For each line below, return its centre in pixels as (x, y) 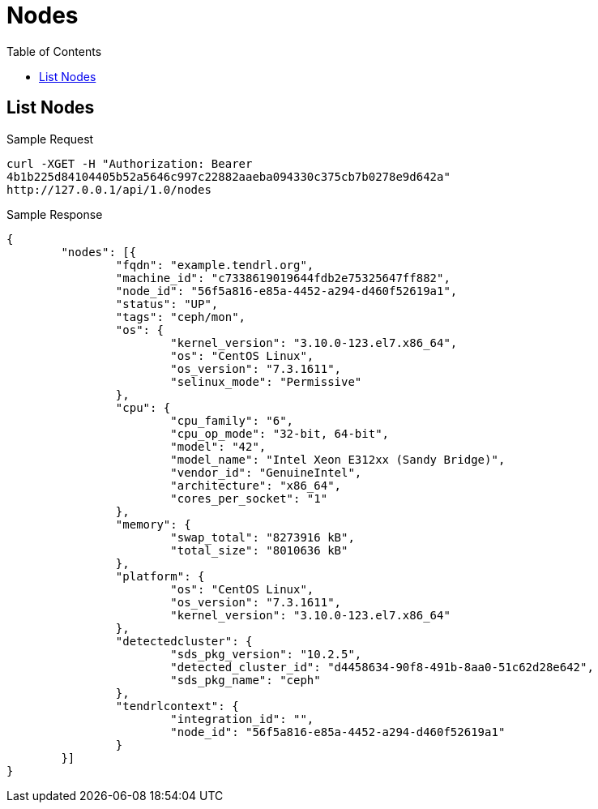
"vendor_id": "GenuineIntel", (266, 472)
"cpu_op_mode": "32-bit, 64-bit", (280, 433)
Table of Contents (54, 51)
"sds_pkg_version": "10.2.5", (266, 654)
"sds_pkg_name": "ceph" (246, 680)
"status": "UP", (167, 304)
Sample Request (50, 139)
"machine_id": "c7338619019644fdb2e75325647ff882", (283, 278)
